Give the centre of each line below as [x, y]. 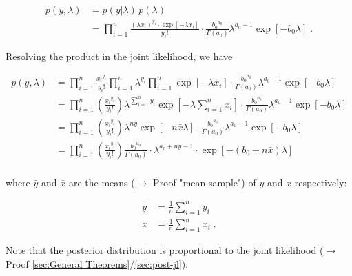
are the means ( [102, 182]
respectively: [321, 182]
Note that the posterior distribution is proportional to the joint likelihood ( [165, 249]
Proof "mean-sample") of [205, 182]
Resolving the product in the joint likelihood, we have [119, 56]
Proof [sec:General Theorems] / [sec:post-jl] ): [97, 263]
